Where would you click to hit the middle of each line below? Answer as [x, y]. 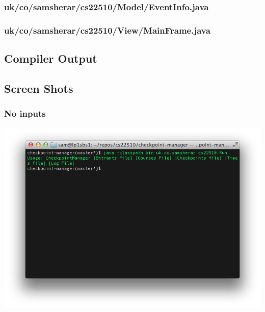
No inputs [25, 113]
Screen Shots [39, 88]
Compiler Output [51, 58]
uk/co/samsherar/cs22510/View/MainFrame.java [107, 30]
